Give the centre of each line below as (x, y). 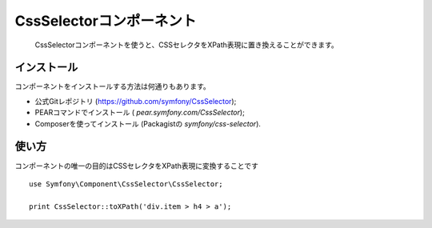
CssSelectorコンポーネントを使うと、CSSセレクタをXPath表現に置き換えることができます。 (187, 45)
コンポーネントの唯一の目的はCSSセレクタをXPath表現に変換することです (137, 166)
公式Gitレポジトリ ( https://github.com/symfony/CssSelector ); (136, 101)
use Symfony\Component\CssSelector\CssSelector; (126, 184)
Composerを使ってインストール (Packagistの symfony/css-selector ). (148, 123)
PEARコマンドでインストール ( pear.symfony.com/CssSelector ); (140, 113)
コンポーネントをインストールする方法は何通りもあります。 (113, 86)
